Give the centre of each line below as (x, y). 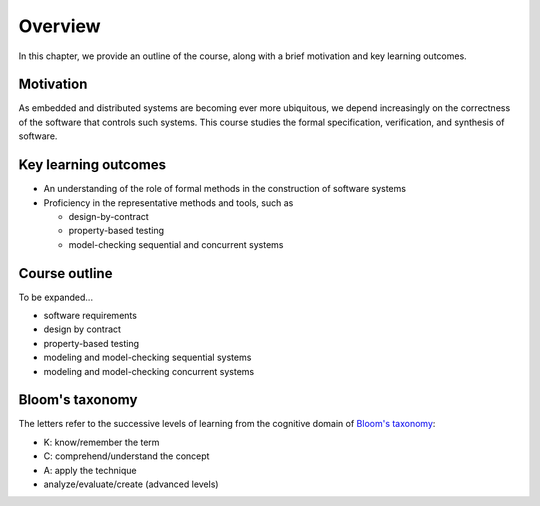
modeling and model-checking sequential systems (147, 357)
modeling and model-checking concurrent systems (149, 371)
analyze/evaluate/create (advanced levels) (131, 484)
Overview (59, 26)
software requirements (90, 315)
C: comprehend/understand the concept (126, 456)
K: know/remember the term (101, 442)
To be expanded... (56, 297)
